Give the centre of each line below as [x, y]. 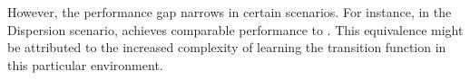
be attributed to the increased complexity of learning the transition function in [227, 47]
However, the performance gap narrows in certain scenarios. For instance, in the [230, 12]
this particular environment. [85, 64]
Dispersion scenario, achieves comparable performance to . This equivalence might [235, 29]
